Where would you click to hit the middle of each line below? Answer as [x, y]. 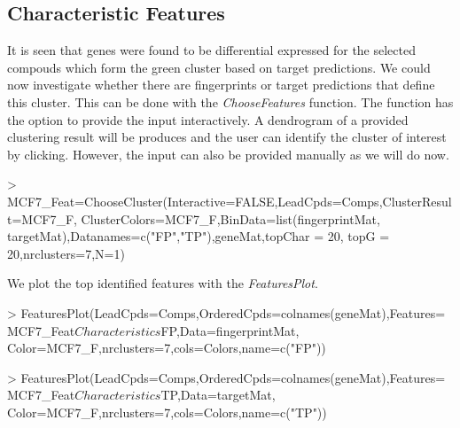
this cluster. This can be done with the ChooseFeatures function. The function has [230, 101]
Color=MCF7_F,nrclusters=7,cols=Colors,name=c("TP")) [167, 412]
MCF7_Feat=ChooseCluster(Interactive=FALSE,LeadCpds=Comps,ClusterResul [230, 201]
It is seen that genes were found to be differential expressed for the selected [211, 50]
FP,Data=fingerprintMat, [230, 330]
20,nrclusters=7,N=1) [66, 253]
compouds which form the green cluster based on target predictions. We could [219, 67]
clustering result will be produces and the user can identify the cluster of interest [227, 137]
